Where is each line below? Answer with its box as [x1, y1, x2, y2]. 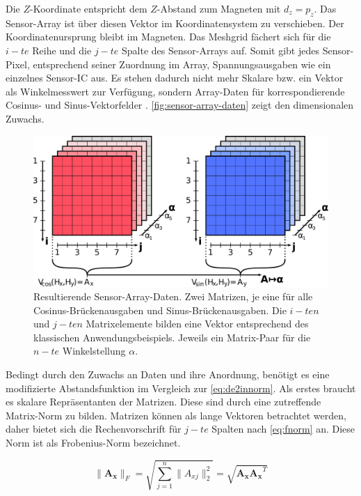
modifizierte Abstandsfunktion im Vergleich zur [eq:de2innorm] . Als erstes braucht [6, 380, 356, 395]
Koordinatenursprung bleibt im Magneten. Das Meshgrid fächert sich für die [6, 29, 331, 44]
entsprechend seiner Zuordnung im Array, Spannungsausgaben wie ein [33, 56, 331, 71]
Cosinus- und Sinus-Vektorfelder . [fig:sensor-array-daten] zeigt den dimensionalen [6, 98, 354, 112]
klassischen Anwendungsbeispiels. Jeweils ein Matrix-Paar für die [33, 330, 311, 344]
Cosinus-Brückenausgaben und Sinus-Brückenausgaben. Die [33, 302, 287, 317]
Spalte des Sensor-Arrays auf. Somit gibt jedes [122, 42, 319, 57]
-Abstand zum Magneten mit [157, 1, 281, 15]
